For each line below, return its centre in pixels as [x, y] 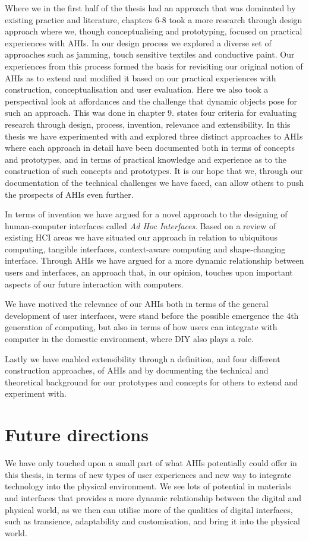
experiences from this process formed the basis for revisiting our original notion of [154, 66]
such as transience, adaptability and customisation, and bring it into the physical [152, 521]
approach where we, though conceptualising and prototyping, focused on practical [154, 31]
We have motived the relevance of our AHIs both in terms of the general [137, 304]
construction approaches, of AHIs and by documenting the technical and [137, 370]
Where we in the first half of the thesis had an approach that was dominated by [150, 8]
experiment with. [36, 393]
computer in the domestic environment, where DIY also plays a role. [129, 339]
